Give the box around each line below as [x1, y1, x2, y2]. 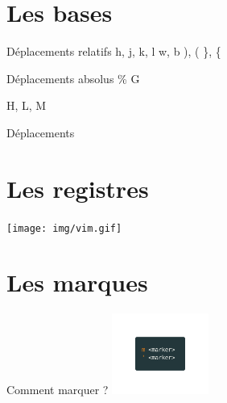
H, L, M [6, 97, 47, 114]
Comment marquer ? [6, 381, 109, 398]
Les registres [6, 171, 149, 204]
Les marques [6, 266, 148, 299]
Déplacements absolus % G [6, 69, 140, 86]
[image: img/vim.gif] [6, 222, 122, 234]
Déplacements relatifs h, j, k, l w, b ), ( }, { [6, 43, 221, 60]
